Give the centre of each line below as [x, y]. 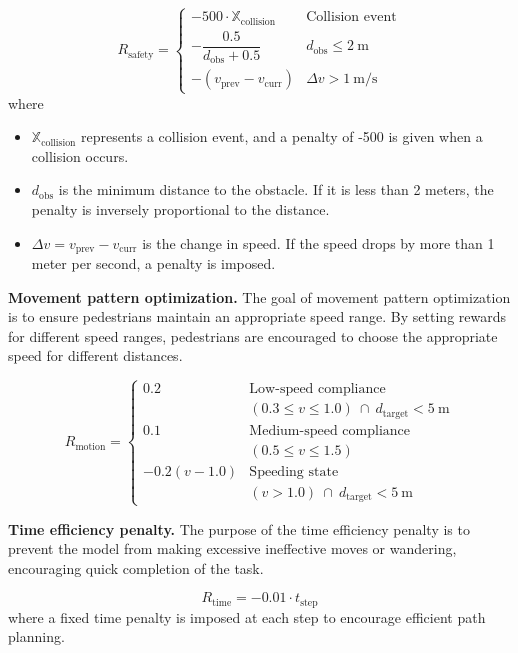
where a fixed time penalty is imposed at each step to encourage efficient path [247, 616]
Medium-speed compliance [330, 430]
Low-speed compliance [317, 389]
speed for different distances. [95, 355]
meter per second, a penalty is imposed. [153, 262]
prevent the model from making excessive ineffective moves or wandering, [232, 548]
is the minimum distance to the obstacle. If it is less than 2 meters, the [276, 189]
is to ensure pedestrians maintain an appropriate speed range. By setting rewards [257, 316]
